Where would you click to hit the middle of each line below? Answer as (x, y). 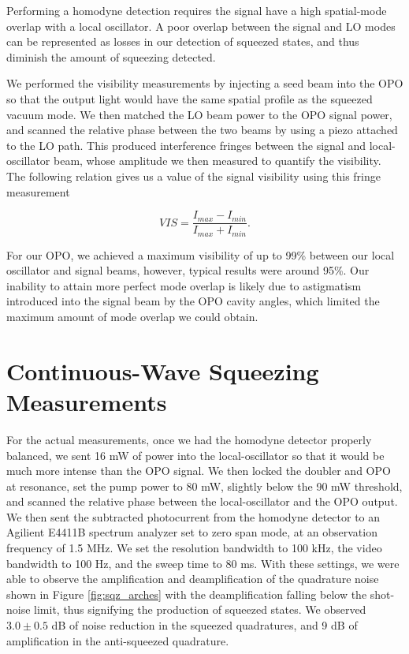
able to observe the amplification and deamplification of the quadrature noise (193, 579)
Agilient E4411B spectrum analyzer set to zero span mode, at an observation (192, 532)
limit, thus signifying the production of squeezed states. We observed (200, 609)
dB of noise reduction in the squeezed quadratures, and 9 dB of (204, 625)
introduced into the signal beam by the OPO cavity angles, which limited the (193, 301)
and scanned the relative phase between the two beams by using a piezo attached (202, 130)
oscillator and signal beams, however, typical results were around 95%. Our (188, 270)
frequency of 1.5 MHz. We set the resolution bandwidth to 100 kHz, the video (194, 548)
